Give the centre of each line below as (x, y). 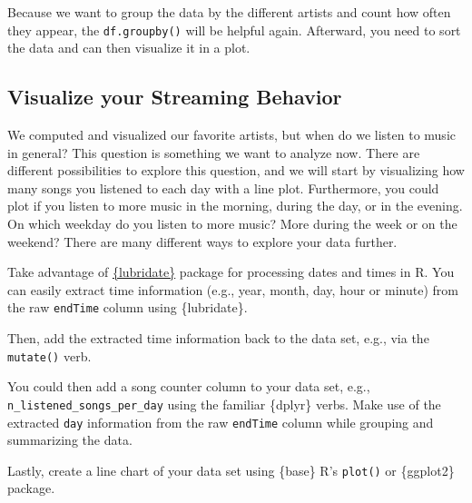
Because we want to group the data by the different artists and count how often (229, 12)
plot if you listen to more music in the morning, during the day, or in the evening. (235, 206)
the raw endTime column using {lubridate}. (128, 307)
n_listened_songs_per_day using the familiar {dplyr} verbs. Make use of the (224, 404)
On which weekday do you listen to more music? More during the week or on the (232, 224)
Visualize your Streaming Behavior (175, 97)
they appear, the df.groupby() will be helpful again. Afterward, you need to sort (234, 30)
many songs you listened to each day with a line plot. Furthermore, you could (223, 187)
